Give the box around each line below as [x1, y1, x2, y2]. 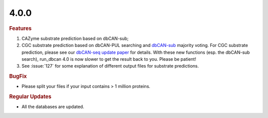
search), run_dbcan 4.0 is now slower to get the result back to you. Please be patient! [21, 56, 196, 62]
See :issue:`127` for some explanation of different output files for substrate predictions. [21, 63, 199, 69]
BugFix [9, 73, 27, 80]
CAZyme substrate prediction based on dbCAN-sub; [21, 35, 129, 41]
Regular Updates [9, 93, 52, 100]
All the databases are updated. [21, 104, 84, 110]
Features [9, 25, 32, 32]
